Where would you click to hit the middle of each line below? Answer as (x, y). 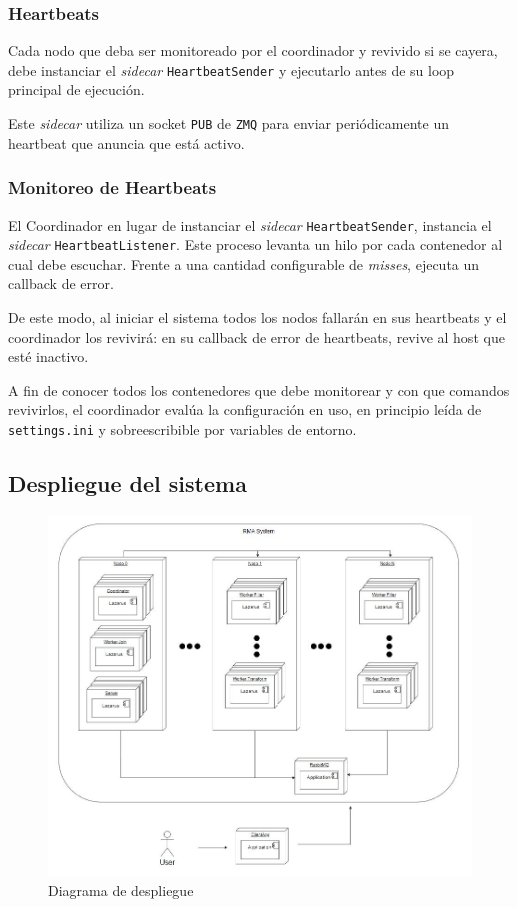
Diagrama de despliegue (121, 889)
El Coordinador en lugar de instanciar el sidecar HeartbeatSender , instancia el (250, 224)
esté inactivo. (48, 356)
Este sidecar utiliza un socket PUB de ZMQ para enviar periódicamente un (228, 123)
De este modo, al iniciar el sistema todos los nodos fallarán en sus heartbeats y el (257, 317)
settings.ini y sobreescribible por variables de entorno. (182, 429)
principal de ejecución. (76, 89)
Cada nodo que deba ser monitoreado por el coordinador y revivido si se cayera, (253, 50)
